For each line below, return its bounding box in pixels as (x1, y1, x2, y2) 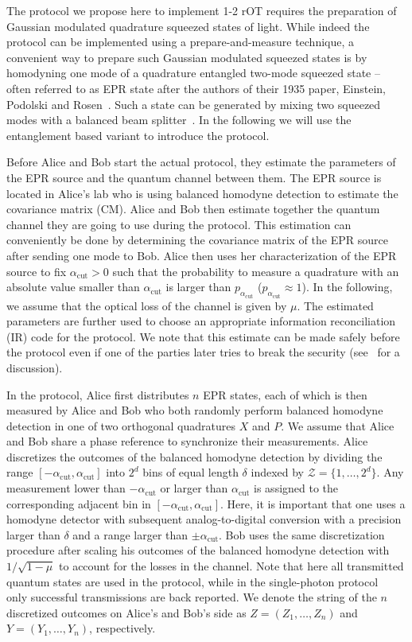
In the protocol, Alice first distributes (6, 386, 189, 403)
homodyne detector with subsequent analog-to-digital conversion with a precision (6, 511, 402, 527)
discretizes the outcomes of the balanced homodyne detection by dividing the (6, 448, 383, 465)
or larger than (160, 480, 228, 496)
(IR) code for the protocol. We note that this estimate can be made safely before (6, 328, 400, 344)
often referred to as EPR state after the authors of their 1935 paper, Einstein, (6, 80, 386, 96)
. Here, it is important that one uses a (220, 495, 406, 512)
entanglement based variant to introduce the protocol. (6, 126, 270, 143)
